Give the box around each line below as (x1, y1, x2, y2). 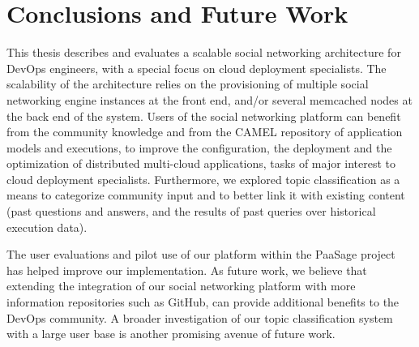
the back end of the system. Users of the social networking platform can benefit (6, 107, 401, 124)
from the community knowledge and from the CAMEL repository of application (6, 123, 403, 140)
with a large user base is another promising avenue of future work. (6, 325, 336, 342)
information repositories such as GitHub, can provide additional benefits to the (6, 293, 400, 311)
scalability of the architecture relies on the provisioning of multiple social (6, 75, 369, 92)
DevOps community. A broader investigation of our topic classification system (6, 309, 393, 326)
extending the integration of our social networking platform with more (6, 277, 356, 294)
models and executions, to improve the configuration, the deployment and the (6, 139, 392, 156)
